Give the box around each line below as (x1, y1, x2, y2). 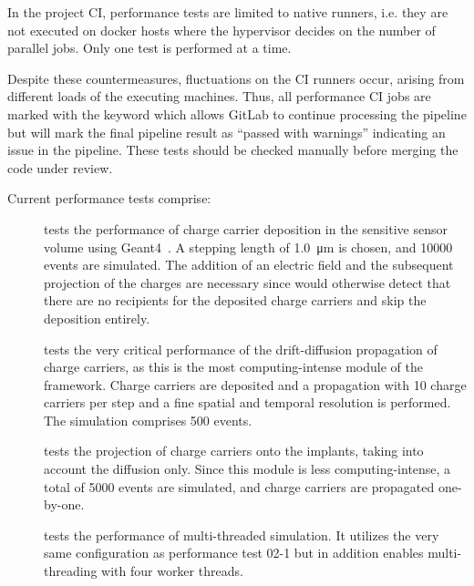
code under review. (7, 158, 113, 177)
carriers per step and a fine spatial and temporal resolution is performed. (44, 393, 451, 412)
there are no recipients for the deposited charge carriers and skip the (44, 291, 427, 310)
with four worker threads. (101, 561, 243, 581)
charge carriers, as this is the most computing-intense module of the (44, 357, 423, 376)
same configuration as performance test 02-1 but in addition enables (44, 543, 424, 562)
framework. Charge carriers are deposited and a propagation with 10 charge (44, 375, 467, 394)
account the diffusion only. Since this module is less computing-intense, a (44, 459, 451, 478)
